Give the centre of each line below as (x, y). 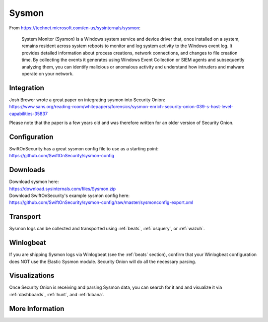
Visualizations (32, 276)
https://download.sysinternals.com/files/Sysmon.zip (63, 189)
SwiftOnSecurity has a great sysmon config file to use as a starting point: (84, 148)
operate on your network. (48, 73)
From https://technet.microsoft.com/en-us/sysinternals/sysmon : (75, 28)
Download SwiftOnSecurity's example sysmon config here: (69, 195)
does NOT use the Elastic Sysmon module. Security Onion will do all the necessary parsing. (102, 261)
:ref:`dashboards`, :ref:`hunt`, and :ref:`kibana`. (57, 294)
